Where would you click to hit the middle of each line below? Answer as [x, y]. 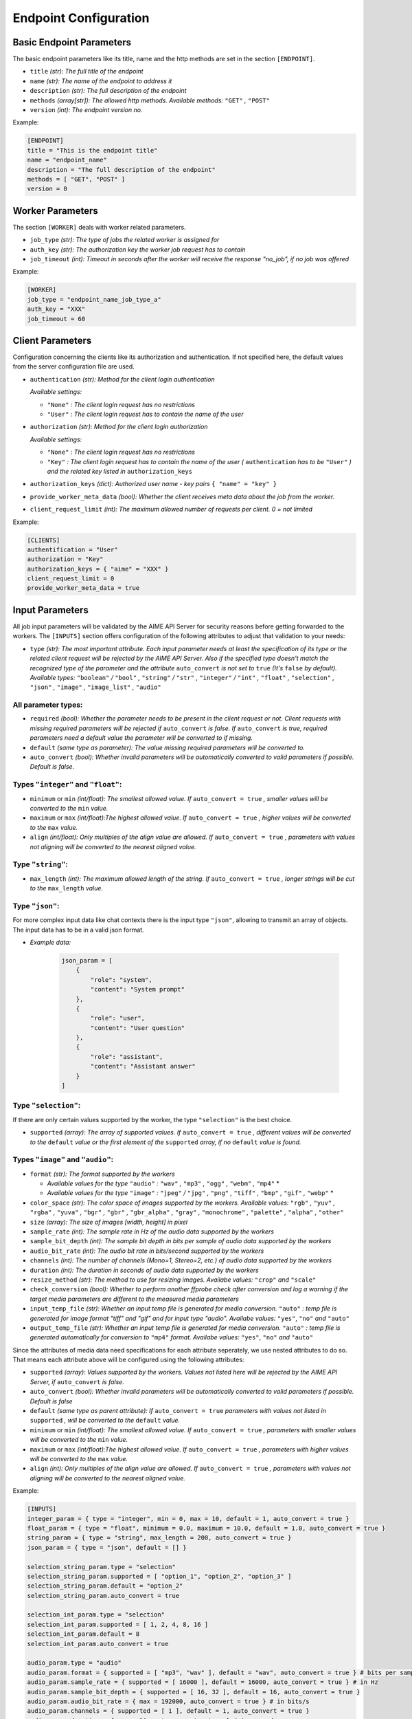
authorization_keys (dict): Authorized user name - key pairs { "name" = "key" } [153, 484]
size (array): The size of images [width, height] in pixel [109, 1222]
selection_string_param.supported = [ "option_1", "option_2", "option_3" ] [159, 1576]
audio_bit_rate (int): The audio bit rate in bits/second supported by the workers [147, 1251]
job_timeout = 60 [56, 319]
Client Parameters [52, 340]
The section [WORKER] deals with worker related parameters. [99, 227]
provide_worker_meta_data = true [83, 588]
